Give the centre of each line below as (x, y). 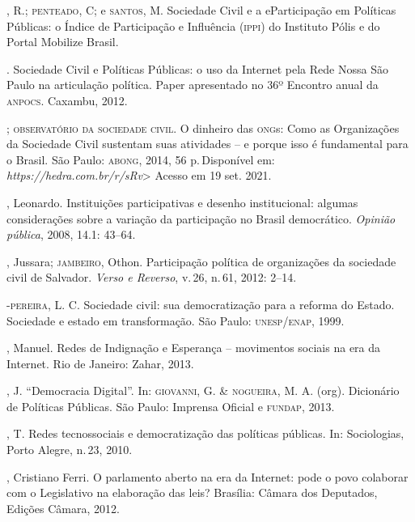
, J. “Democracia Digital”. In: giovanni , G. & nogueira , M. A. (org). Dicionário (203, 390)
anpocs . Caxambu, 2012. (67, 100)
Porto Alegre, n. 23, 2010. (70, 450)
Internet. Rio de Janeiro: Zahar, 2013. (100, 363)
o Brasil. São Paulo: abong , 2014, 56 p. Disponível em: (141, 159)
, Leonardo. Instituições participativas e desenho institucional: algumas (182, 202)
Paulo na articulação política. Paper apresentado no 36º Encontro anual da (193, 85)
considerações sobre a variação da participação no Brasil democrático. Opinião (201, 218)
